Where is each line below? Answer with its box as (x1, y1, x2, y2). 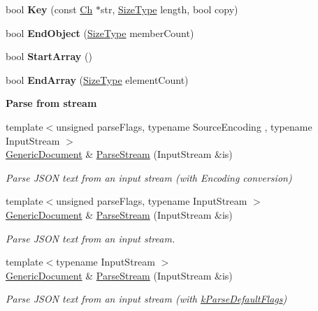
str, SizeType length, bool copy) (100, 2, 238, 16)
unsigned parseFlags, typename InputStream (56, 194, 247, 208)
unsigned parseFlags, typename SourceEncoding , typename (56, 119, 312, 133)
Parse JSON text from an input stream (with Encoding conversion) (6, 170, 292, 185)
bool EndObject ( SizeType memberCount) (6, 25, 194, 40)
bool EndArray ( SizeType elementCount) (6, 72, 189, 87)
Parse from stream (6, 96, 97, 110)
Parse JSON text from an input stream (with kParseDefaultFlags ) (6, 291, 287, 306)
